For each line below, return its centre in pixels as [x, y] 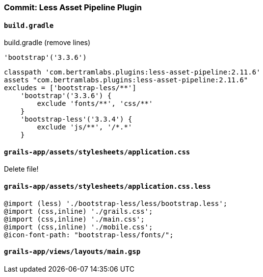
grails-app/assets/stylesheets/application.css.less [107, 187]
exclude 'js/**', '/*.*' [85, 127]
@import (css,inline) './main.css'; [74, 219]
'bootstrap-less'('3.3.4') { [76, 119]
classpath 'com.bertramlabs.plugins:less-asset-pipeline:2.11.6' [132, 72]
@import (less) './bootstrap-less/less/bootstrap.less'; [116, 203]
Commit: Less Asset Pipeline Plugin [73, 7]
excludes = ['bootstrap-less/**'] [70, 88]
